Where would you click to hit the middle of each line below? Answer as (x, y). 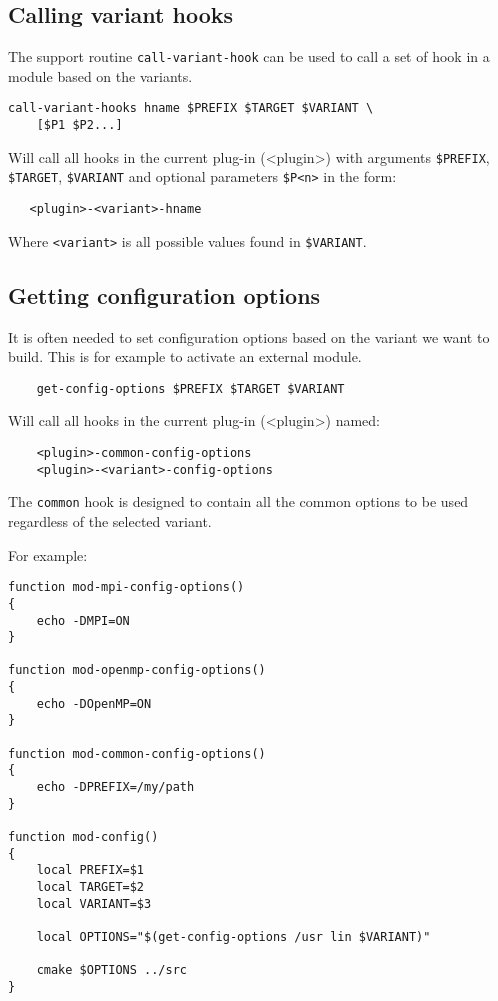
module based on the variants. (100, 75)
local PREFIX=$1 (90, 870)
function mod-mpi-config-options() (126, 587)
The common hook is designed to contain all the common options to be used (238, 501)
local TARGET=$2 (90, 887)
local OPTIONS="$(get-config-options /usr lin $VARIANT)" (233, 936)
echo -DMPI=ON (83, 620)
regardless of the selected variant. (110, 521)
